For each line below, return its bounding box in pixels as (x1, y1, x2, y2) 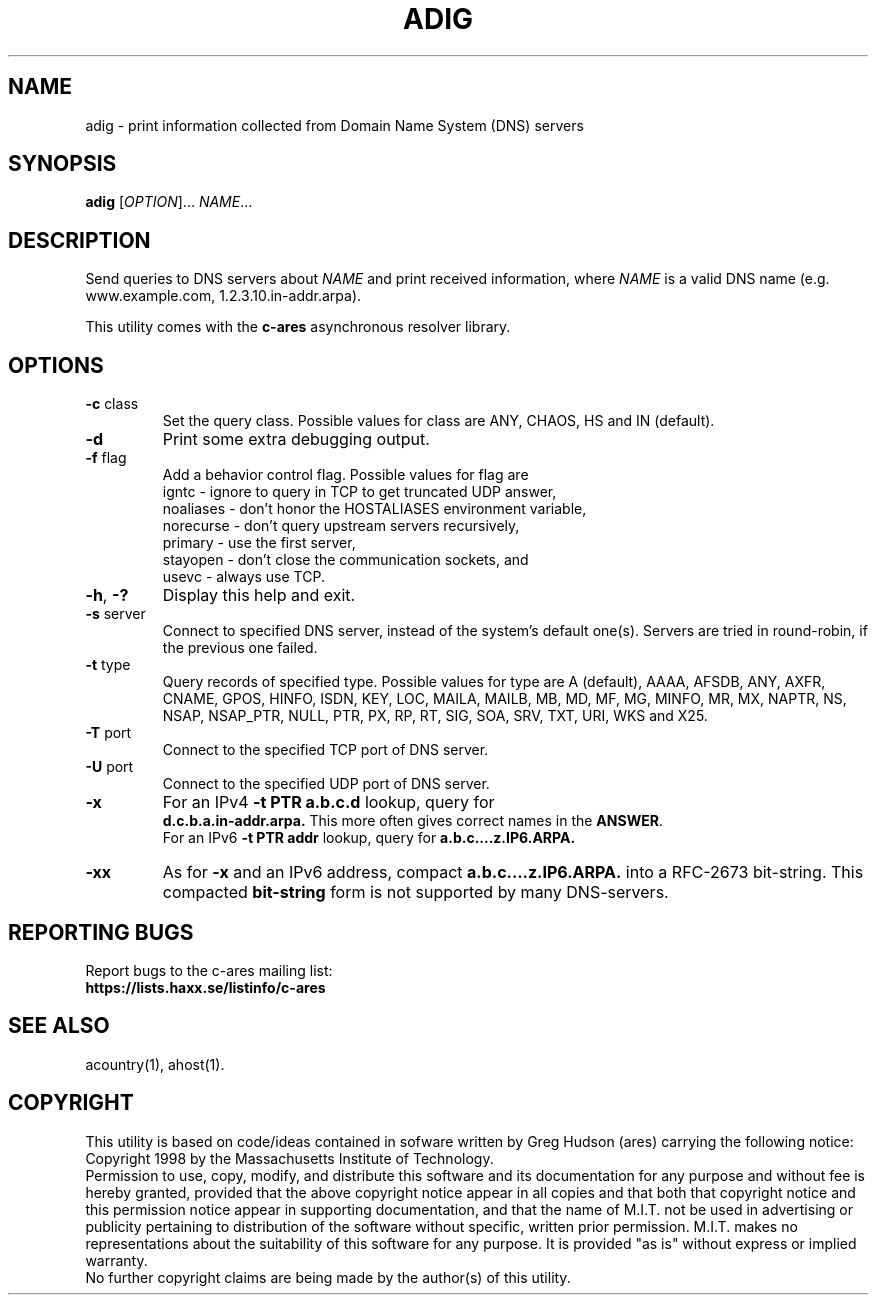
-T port (85, 724, 132, 742)
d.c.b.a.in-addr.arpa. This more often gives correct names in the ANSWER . (162, 812, 663, 830)
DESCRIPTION (8, 227, 151, 253)
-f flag (85, 449, 127, 467)
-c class (85, 395, 139, 413)
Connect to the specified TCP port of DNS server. (162, 741, 489, 759)
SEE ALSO (8, 1013, 110, 1039)
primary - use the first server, (162, 534, 356, 552)
